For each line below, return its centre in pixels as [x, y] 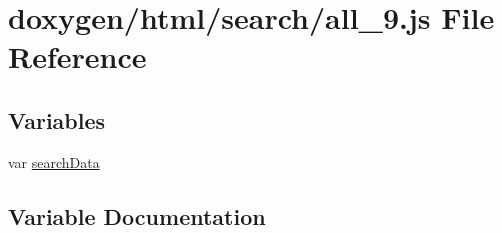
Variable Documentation [137, 215]
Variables [57, 119]
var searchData [54, 161]
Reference [77, 56]
